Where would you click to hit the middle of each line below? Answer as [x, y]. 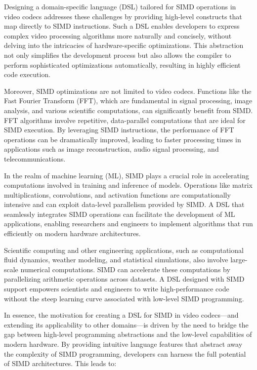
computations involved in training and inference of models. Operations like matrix [128, 185]
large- [239, 260]
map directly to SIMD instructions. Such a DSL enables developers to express [122, 26]
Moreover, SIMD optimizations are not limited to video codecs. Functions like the [128, 91]
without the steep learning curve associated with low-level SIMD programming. [124, 298]
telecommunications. [35, 158]
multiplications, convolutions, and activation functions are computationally [117, 194]
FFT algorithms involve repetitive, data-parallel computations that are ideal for [125, 120]
